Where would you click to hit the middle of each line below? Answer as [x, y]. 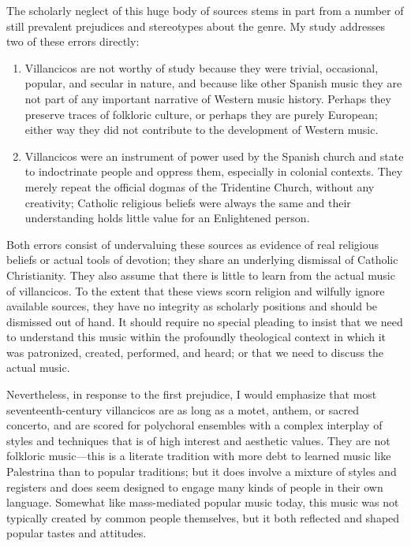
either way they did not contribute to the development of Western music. [202, 130]
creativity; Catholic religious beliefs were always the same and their [188, 202]
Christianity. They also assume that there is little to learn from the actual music [201, 275]
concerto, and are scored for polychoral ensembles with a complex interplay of [194, 425]
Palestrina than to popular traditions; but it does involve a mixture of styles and [202, 472]
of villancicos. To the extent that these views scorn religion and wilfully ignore [196, 290]
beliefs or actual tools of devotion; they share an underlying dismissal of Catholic [202, 260]
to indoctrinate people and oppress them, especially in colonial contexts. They [214, 171]
